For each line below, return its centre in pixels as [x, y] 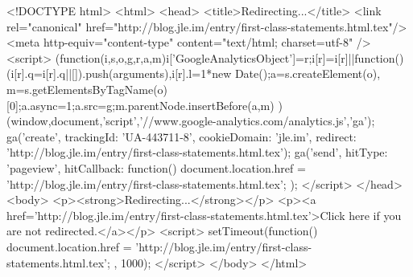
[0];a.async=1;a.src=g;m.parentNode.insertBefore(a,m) [140, 105]
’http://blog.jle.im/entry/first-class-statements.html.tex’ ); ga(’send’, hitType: [197, 152]
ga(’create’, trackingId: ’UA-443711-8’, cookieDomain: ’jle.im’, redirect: [182, 136]
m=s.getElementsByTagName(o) [87, 89]
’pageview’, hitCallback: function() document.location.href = [156, 167]
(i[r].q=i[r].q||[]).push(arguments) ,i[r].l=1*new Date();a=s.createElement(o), [194, 73]
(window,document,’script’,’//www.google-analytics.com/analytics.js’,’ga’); [191, 121]
